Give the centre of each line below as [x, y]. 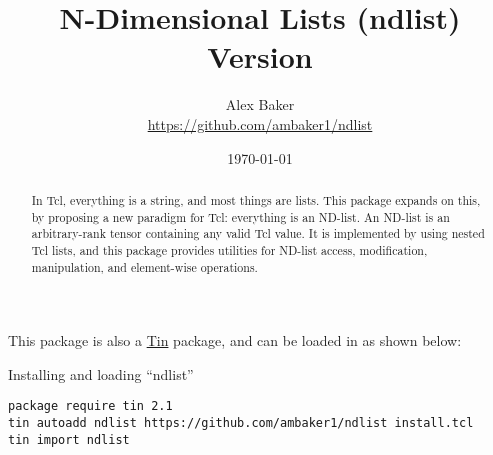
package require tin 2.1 [90, 406]
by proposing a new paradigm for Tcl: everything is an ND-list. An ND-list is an [240, 216]
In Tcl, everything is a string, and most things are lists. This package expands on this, [256, 199]
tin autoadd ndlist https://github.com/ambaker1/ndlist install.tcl [241, 423]
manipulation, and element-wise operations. [144, 266]
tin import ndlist [69, 439]
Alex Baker [260, 104]
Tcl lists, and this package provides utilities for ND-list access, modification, [229, 249]
